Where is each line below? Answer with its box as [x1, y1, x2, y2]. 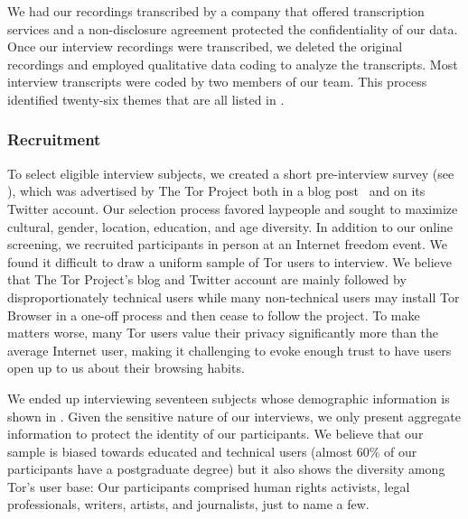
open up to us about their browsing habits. [7, 358, 245, 377]
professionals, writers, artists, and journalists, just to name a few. [7, 495, 370, 514]
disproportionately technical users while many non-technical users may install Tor [7, 287, 460, 306]
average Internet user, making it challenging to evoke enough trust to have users [7, 340, 452, 359]
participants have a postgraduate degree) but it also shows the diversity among [7, 459, 445, 478]
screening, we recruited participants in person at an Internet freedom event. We [7, 235, 447, 254]
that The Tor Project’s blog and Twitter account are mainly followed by [7, 270, 407, 289]
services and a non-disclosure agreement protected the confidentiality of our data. [7, 19, 458, 38]
